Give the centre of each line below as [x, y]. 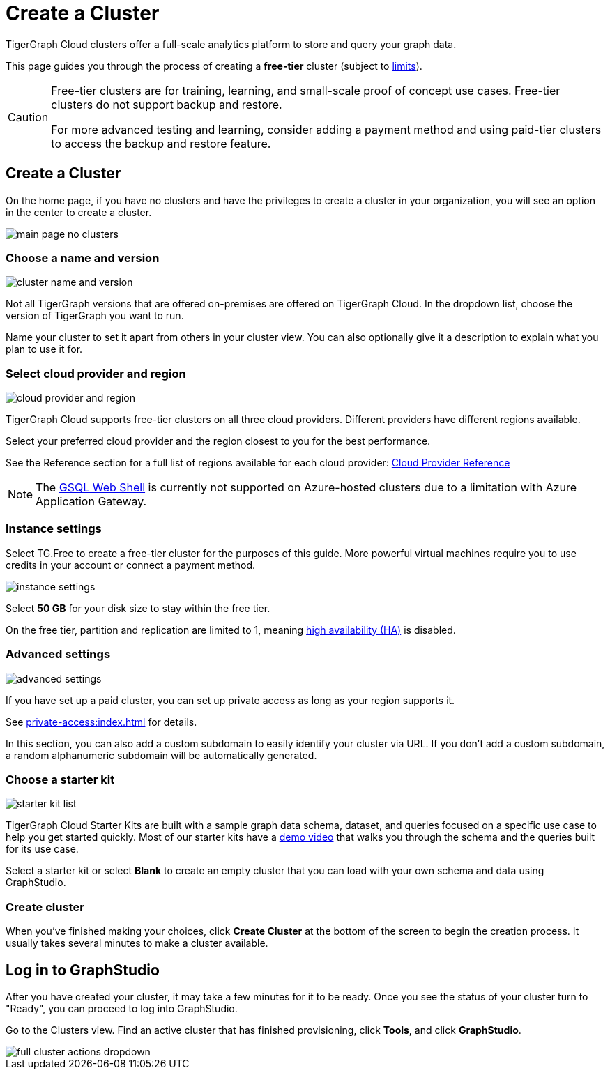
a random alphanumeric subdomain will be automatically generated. [161, 755]
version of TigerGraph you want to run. [95, 316]
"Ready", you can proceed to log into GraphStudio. [122, 1008]
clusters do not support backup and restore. [167, 104]
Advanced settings [58, 654]
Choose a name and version [83, 258]
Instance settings [54, 529]
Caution [28, 117]
